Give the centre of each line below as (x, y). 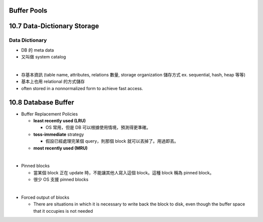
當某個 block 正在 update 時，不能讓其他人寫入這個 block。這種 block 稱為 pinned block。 (124, 172)
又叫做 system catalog (44, 57)
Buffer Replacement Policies (49, 114)
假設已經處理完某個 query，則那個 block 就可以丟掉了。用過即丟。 (112, 141)
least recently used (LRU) (60, 121)
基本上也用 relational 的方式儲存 (53, 82)
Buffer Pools (28, 10)
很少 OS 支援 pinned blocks (61, 180)
